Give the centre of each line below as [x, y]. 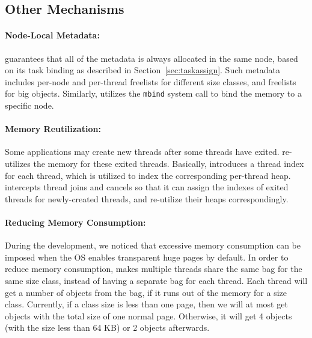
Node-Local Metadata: [52, 35]
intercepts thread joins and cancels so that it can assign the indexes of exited [147, 187]
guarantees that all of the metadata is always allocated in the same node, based [151, 58]
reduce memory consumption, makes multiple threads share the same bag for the [154, 269]
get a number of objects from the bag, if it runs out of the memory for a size [146, 292]
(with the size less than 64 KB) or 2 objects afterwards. [107, 327]
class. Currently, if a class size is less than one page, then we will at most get [146, 304]
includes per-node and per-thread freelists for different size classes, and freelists [151, 81]
